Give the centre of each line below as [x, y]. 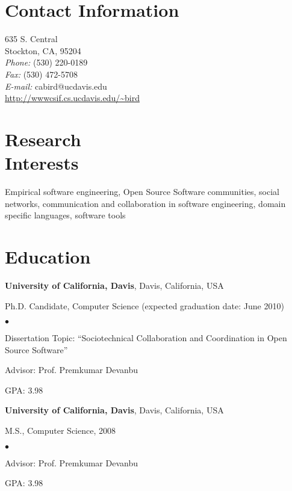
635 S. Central [31, 39]
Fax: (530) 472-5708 [41, 74]
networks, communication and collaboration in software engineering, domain [145, 203]
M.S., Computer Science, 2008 [60, 431]
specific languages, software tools [65, 215]
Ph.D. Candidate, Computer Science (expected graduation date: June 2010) [144, 305]
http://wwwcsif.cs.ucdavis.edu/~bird [72, 98]
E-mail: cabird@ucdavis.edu [56, 86]
